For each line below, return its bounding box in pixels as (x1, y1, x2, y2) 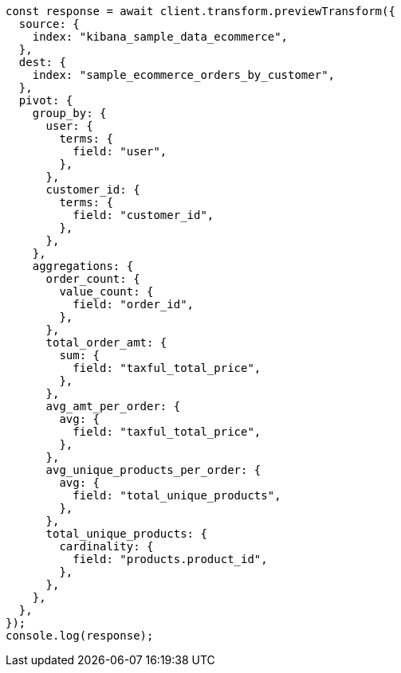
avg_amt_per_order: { (45, 400, 181, 413)
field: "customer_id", (73, 209, 214, 221)
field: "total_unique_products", (73, 489, 281, 502)
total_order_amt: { (45, 336, 167, 349)
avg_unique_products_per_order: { (45, 464, 261, 476)
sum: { (59, 349, 100, 362)
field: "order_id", (73, 298, 195, 311)
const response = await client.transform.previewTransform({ (6, 5, 395, 18)
